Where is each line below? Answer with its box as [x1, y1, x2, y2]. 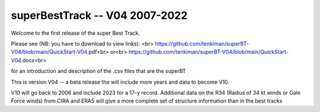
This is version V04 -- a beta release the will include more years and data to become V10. [11, 78, 229, 85]
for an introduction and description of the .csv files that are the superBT [11, 68, 186, 75]
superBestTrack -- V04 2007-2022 [11, 9, 188, 22]
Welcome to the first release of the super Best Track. [11, 29, 140, 37]
